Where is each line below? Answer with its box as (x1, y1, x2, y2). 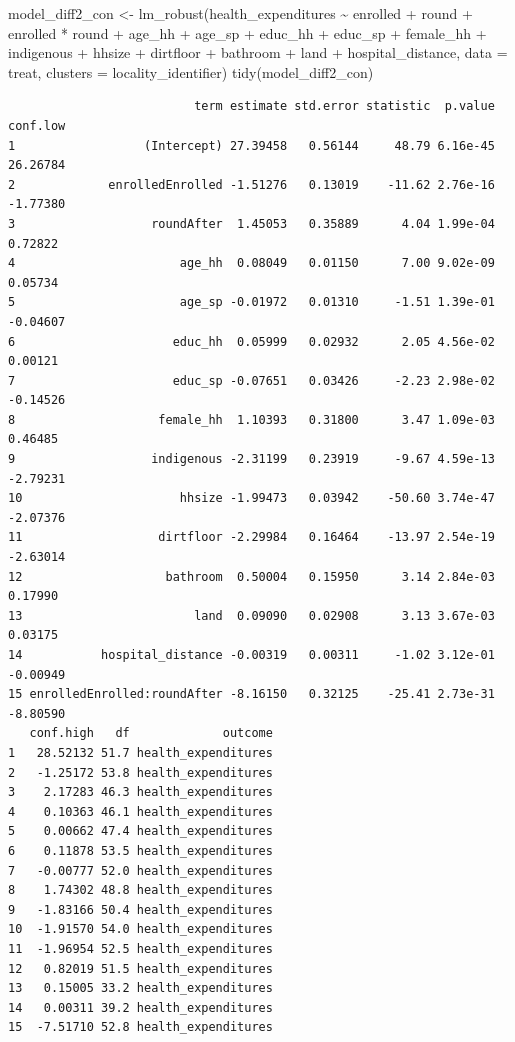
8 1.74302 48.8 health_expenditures (8, 883, 273, 898)
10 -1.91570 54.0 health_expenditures (8, 922, 273, 937)
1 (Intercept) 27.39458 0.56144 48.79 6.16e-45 (8, 138, 495, 153)
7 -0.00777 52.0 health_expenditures (8, 863, 273, 878)
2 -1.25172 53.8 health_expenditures (8, 765, 273, 780)
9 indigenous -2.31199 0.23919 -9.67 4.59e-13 (8, 452, 495, 467)
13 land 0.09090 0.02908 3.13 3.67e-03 (8, 608, 495, 623)
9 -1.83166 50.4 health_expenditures (8, 902, 273, 917)
